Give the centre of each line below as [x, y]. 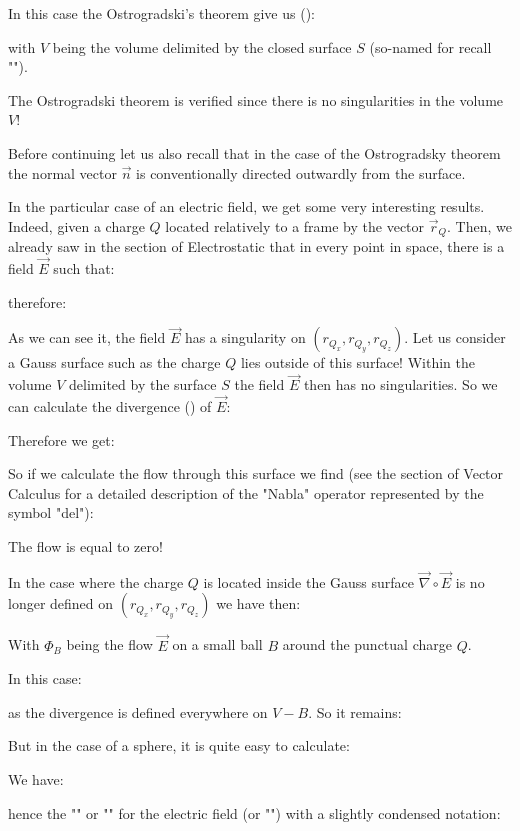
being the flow [109, 644]
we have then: [258, 603]
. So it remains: [355, 711]
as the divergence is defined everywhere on [138, 711]
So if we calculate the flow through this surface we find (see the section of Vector [256, 473]
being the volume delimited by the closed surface [202, 46]
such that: [84, 268]
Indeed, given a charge [76, 225]
